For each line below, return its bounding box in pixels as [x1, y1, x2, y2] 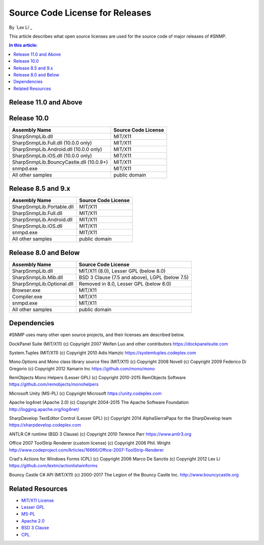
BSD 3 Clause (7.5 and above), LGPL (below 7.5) [79, 274, 189, 281]
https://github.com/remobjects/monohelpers [9, 382, 99, 387]
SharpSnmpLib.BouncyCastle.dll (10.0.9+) [12, 159, 109, 165]
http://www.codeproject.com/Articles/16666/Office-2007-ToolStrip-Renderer [9, 447, 164, 453]
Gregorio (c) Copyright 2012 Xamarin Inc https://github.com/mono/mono [9, 365, 155, 371]
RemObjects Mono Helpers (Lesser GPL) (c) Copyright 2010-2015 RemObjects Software [9, 375, 186, 381]
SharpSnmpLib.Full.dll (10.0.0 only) [12, 139, 92, 146]
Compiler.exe [12, 293, 43, 300]
